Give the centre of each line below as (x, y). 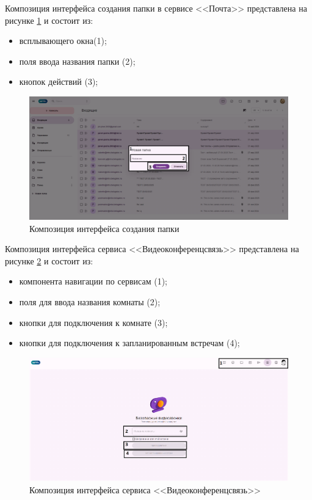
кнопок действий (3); (59, 82)
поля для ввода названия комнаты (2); (90, 302)
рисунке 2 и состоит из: (49, 260)
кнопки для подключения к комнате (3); (93, 322)
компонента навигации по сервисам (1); (93, 281)
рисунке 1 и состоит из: (49, 20)
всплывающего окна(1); (63, 41)
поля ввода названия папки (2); (77, 61)
